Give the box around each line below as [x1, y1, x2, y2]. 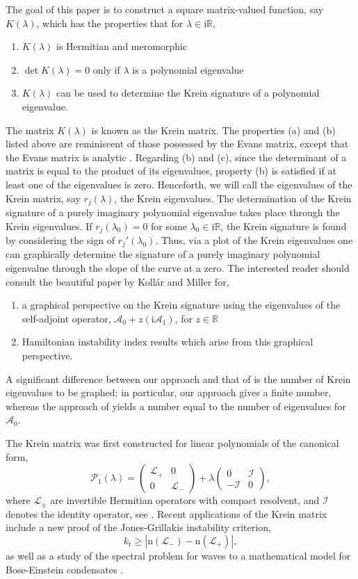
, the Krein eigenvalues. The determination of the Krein [114, 190, 352, 205]
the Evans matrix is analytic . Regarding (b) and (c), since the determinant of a [6, 149, 347, 164]
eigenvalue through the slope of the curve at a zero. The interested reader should [6, 261, 350, 275]
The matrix [6, 122, 54, 137]
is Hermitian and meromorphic [56, 39, 188, 54]
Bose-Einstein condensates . [6, 562, 124, 576]
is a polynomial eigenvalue [132, 62, 244, 76]
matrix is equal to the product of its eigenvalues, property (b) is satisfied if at [6, 163, 336, 178]
